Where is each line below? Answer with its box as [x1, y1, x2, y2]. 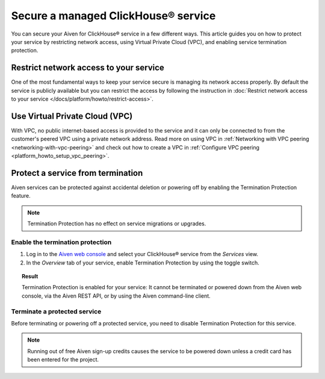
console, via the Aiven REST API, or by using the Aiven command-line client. [22, 292, 211, 299]
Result [22, 273, 39, 280]
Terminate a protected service [11, 307, 102, 316]
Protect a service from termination [11, 168, 143, 178]
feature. [11, 192, 31, 199]
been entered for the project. [27, 356, 99, 363]
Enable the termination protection [11, 238, 112, 246]
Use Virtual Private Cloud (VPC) [11, 111, 133, 121]
